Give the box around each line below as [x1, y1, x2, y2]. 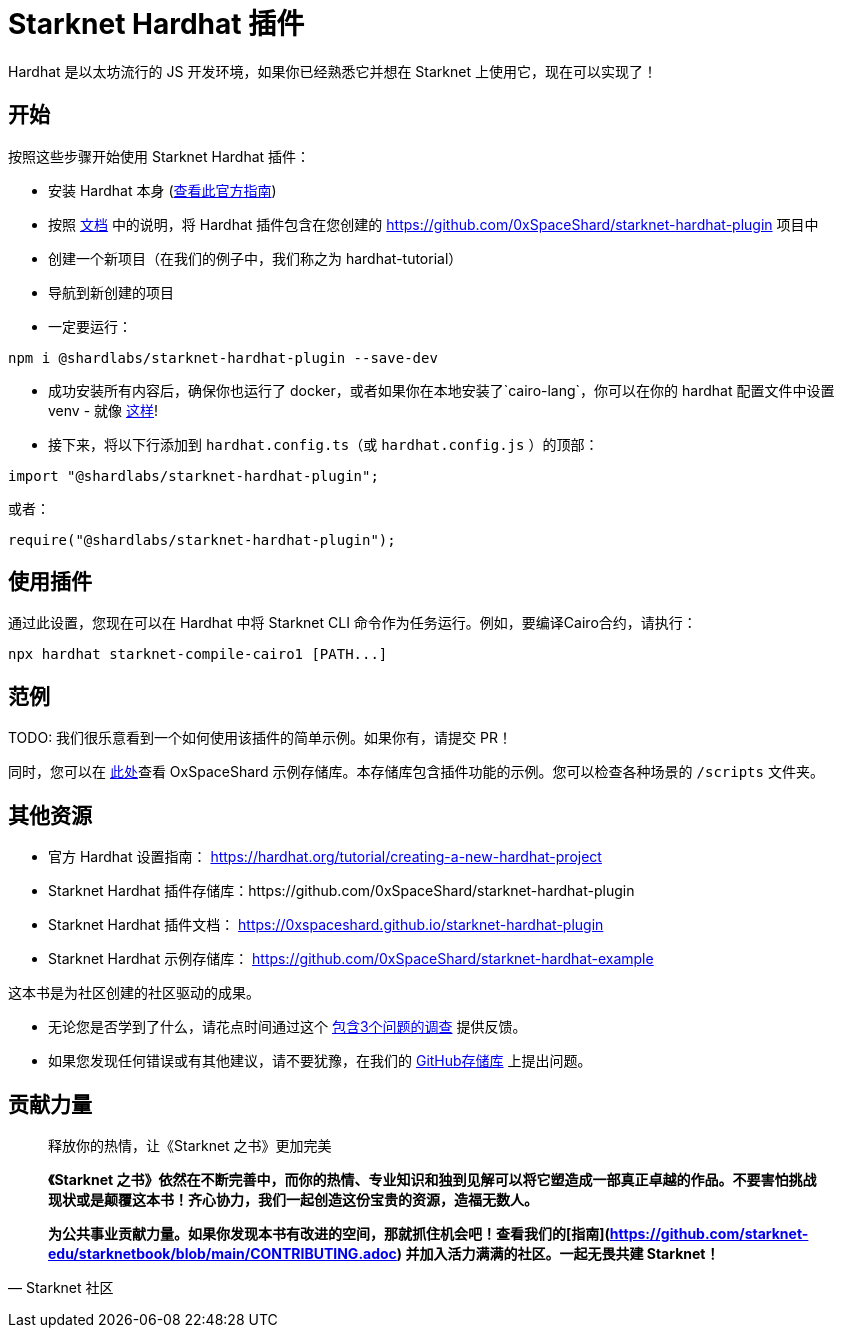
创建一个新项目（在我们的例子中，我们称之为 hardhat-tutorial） [48, 249, 463, 267]
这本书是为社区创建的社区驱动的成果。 [8, 984, 260, 1002]
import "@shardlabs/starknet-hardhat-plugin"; [8, 467, 379, 484]
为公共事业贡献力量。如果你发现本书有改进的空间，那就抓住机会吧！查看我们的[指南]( [48, 1224, 610, 1242]
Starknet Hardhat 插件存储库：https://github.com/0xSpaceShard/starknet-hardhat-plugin [48, 882, 635, 900]
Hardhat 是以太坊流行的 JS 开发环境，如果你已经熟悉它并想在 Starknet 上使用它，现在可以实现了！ [8, 62, 657, 80]
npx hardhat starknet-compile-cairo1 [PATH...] [8, 646, 388, 663]
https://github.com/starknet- [609, 1224, 809, 1242]
